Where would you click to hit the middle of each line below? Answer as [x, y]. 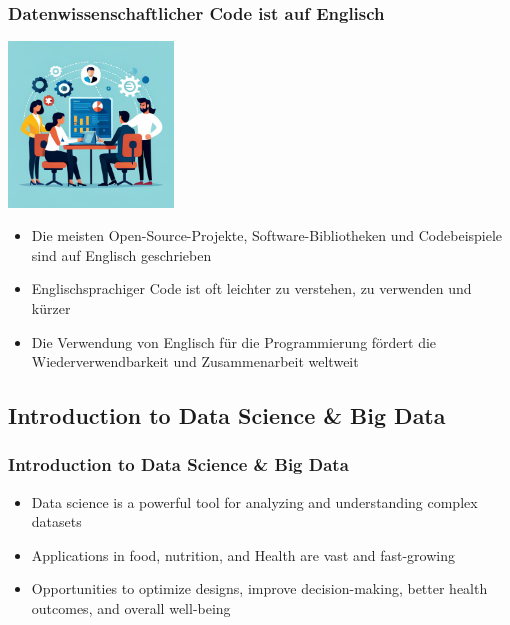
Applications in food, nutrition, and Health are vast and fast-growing [243, 554]
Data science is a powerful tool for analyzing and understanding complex [254, 501]
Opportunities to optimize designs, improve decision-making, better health [259, 588]
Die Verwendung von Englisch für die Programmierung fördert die [234, 341]
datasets [56, 521]
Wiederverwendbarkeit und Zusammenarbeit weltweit [195, 361]
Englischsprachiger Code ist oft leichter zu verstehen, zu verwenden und [251, 288]
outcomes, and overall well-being [131, 608]
